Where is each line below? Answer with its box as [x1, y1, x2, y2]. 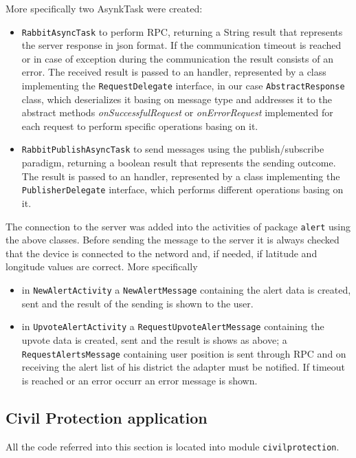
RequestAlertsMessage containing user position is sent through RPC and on [21, 346, 346, 360]
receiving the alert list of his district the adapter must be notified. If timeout [21, 360, 346, 374]
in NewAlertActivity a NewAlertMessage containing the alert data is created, [21, 283, 351, 296]
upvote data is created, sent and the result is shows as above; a [21, 332, 287, 347]
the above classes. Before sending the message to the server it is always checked [5, 232, 340, 247]
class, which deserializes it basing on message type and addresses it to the [21, 91, 332, 106]
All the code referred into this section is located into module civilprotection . [5, 439, 340, 453]
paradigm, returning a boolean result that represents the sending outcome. [21, 155, 336, 170]
